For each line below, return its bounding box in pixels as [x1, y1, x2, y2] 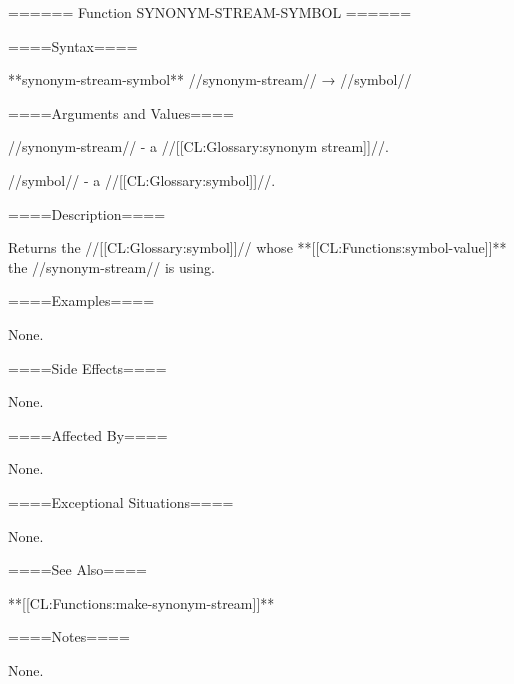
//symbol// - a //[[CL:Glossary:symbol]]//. [8, 169, 276, 190]
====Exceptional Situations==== [8, 491, 234, 512]
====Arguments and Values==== [8, 102, 234, 123]
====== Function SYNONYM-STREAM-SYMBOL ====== [8, 2, 412, 22]
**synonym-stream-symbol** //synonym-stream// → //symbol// [8, 69, 412, 90]
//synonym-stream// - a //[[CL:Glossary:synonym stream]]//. [8, 136, 389, 157]
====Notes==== [8, 626, 130, 647]
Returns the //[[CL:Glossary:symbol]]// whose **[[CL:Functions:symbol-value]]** [8, 237, 507, 258]
